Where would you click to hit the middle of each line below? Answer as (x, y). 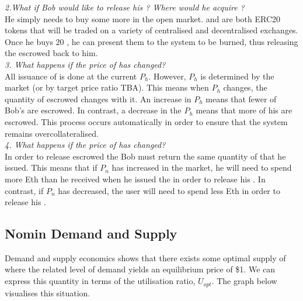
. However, (167, 76)
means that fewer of (241, 98)
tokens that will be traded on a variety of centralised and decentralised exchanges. (151, 30)
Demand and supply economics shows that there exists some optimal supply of (145, 257)
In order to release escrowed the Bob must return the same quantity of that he (145, 156)
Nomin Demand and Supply (91, 233)
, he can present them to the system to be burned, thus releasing (182, 41)
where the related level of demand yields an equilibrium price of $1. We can (140, 269)
